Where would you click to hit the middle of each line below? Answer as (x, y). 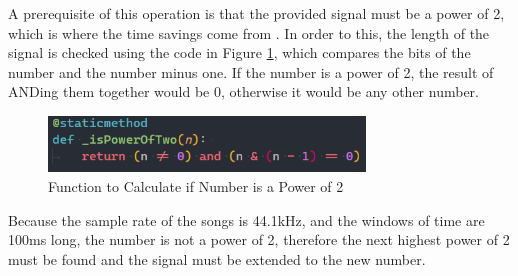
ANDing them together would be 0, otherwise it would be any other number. (243, 91)
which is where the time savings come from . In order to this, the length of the (249, 32)
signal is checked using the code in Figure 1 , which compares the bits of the (239, 52)
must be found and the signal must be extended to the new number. (217, 258)
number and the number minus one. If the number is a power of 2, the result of (251, 71)
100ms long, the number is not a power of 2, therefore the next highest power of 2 (259, 239)
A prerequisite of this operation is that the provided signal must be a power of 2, (256, 13)
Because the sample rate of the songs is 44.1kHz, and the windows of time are (246, 219)
